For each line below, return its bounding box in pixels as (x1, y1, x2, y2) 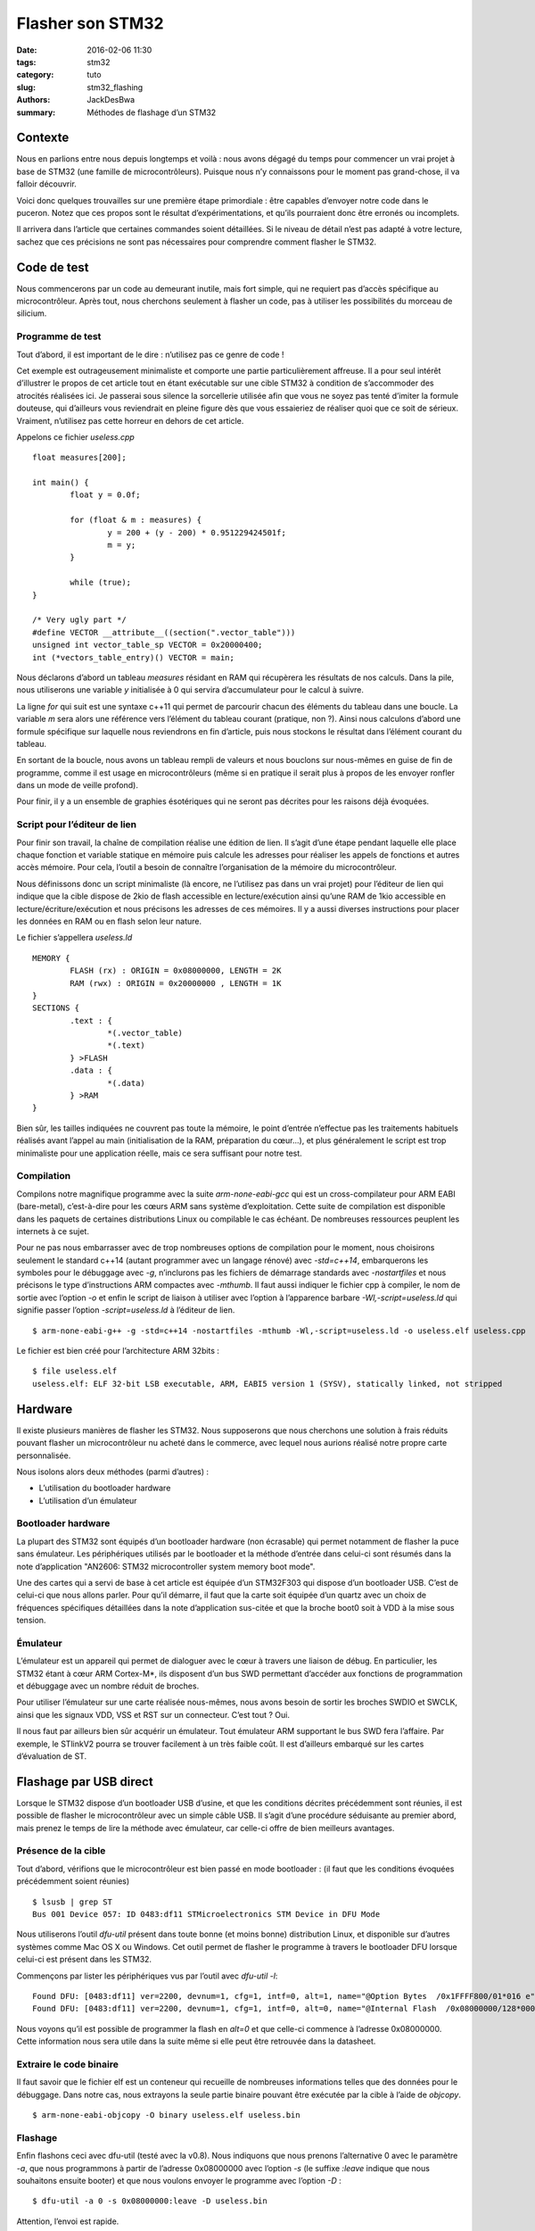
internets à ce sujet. (16, 1225, 89, 1236)
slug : (16, 81, 36, 93)
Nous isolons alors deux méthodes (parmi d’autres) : (16, 1466, 210, 1477)
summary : (16, 107, 56, 118)
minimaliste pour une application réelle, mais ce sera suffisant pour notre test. (16, 1148, 302, 1158)
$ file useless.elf (32, 1366, 118, 1376)
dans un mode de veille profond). (16, 780, 138, 791)
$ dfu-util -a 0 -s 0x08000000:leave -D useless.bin (32, 2196, 267, 2206)
